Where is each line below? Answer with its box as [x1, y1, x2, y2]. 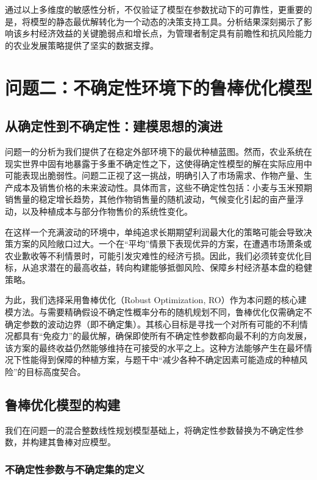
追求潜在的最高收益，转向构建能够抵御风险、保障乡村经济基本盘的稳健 [30, 261, 312, 274]
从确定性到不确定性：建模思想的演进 [5, 116, 223, 135]
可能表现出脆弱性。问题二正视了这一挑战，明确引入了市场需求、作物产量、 [5, 169, 304, 182]
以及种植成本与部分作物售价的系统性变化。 [21, 204, 193, 217]
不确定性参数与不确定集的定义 [5, 461, 145, 476]
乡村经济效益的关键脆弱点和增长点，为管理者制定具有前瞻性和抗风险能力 [21, 27, 312, 40]
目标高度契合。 [26, 365, 86, 378]
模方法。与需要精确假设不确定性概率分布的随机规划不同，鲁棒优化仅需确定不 [5, 306, 312, 318]
